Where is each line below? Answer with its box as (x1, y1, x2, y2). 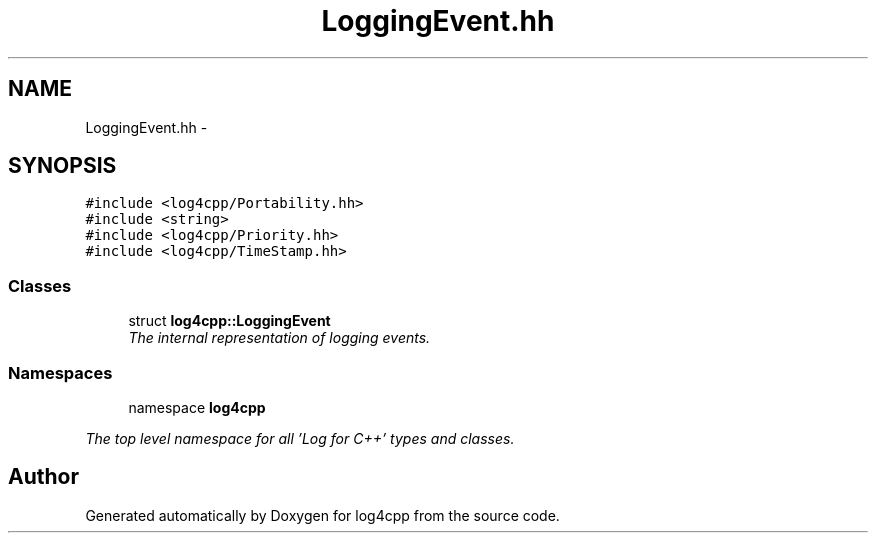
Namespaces (8, 362, 113, 383)
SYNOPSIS (8, 153, 117, 179)
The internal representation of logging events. (128, 329, 431, 347)
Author (8, 464, 79, 490)
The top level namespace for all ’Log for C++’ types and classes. (85, 429, 515, 447)
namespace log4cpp (128, 398, 266, 416)
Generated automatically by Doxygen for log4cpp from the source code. (85, 506, 560, 524)
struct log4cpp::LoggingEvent (128, 312, 331, 330)
